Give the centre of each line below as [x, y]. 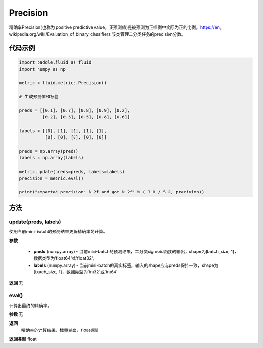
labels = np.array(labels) [51, 158]
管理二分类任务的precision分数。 [153, 34]
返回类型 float [23, 339]
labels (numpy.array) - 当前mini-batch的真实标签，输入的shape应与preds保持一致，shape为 [126, 265]
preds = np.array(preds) [49, 151]
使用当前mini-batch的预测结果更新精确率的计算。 [58, 232]
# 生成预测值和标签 [39, 97]
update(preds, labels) [35, 222]
